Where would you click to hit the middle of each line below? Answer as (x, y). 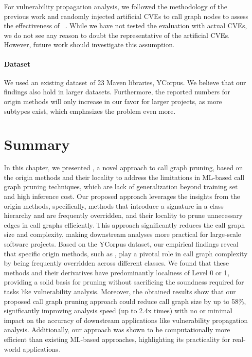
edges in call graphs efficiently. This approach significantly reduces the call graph (125, 224)
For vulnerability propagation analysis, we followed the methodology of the (116, 6)
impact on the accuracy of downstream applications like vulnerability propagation (126, 320)
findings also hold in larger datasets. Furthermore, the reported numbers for (117, 92)
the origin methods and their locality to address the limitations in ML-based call (124, 177)
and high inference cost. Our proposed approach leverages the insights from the (122, 196)
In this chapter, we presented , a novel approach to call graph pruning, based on (124, 168)
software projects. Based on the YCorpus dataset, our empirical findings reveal (121, 244)
